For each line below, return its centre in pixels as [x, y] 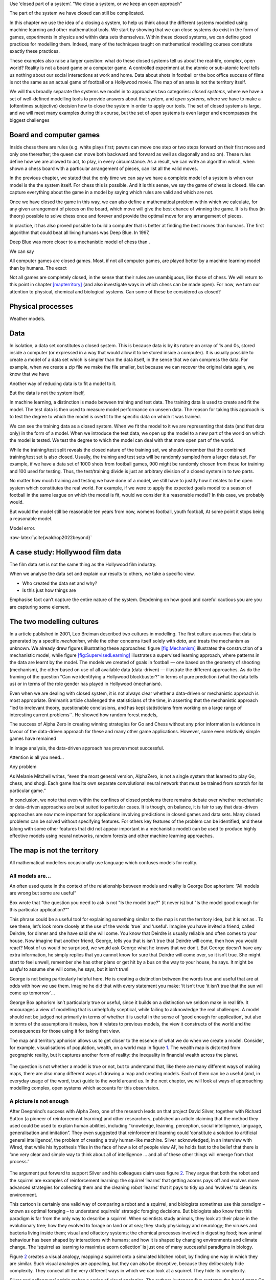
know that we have [29, 374]
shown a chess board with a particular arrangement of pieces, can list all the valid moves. [104, 168]
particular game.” [28, 791]
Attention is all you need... [37, 757]
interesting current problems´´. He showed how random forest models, [84, 715]
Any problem [23, 767]
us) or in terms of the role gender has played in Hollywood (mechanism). [86, 684]
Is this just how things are [49, 590]
